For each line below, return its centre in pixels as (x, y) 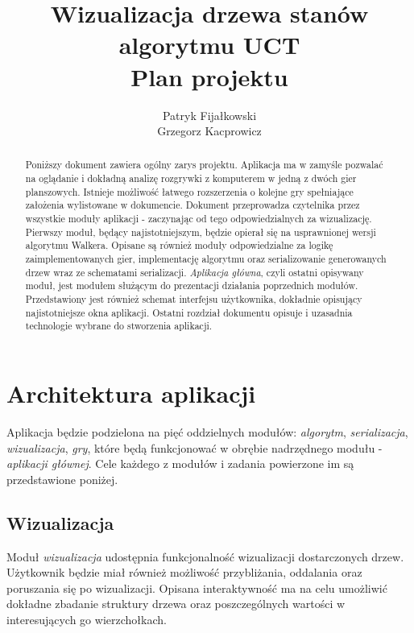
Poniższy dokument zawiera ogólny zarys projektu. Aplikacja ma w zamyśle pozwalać (204, 165)
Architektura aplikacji (131, 393)
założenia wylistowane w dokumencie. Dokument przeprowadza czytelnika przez (193, 205)
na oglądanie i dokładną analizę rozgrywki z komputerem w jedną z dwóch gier (191, 178)
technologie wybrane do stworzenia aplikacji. (119, 326)
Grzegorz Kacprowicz (209, 131)
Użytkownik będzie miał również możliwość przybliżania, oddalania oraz (184, 572)
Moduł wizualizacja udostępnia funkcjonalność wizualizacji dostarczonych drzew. (205, 556)
